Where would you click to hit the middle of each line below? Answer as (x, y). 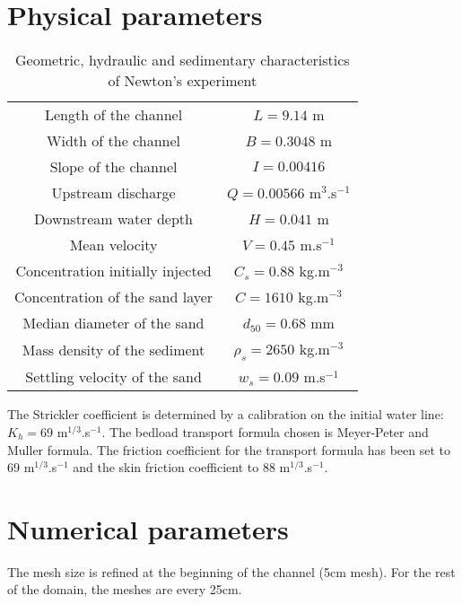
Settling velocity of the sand (113, 377)
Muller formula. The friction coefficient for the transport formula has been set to (229, 449)
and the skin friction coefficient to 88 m (182, 467)
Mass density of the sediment (113, 350)
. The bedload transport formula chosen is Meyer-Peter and (265, 431)
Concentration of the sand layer (114, 297)
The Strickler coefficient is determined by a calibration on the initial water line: (226, 414)
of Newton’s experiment (183, 81)
